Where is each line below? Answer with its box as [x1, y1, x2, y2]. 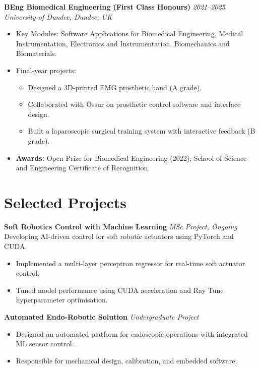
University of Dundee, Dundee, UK [4, 11, 112, 22]
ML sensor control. [16, 338, 74, 349]
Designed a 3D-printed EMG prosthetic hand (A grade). [28, 82, 202, 92]
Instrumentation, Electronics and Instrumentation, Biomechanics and [16, 38, 230, 48]
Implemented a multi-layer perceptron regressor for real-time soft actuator [16, 258, 245, 268]
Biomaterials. [16, 48, 57, 58]
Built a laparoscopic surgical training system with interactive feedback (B [28, 126, 255, 136]
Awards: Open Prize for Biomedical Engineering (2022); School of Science [16, 152, 247, 163]
